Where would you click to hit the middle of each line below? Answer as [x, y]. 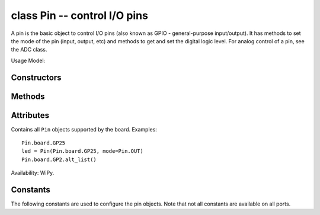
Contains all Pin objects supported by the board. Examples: [84, 129]
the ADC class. [29, 50]
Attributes [30, 115]
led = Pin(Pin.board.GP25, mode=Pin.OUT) [82, 151]
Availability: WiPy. [33, 173]
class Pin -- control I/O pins [79, 15]
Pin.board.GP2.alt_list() [59, 159]
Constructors [36, 77]
